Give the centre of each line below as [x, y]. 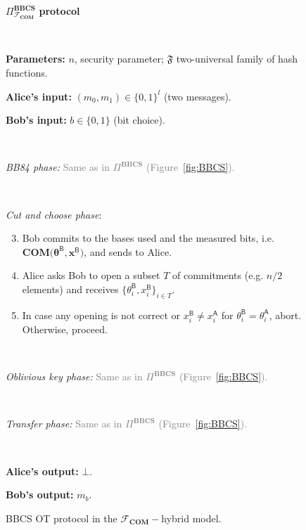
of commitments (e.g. [218, 275]
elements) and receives [70, 289]
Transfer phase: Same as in [64, 424]
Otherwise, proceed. [65, 329]
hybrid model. [191, 518]
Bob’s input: [36, 120]
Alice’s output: [42, 471]
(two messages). [197, 96]
